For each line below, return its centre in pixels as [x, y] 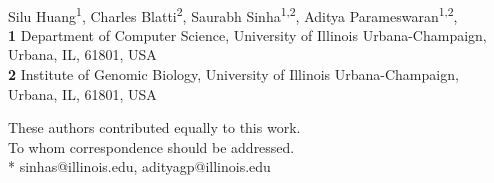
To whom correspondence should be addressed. [151, 146]
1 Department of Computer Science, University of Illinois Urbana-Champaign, [247, 34]
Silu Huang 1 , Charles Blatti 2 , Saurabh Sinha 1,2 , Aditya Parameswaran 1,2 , [233, 14]
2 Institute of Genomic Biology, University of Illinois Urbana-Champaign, [233, 74]
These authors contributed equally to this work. [154, 127]
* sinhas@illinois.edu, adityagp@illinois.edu [139, 166]
